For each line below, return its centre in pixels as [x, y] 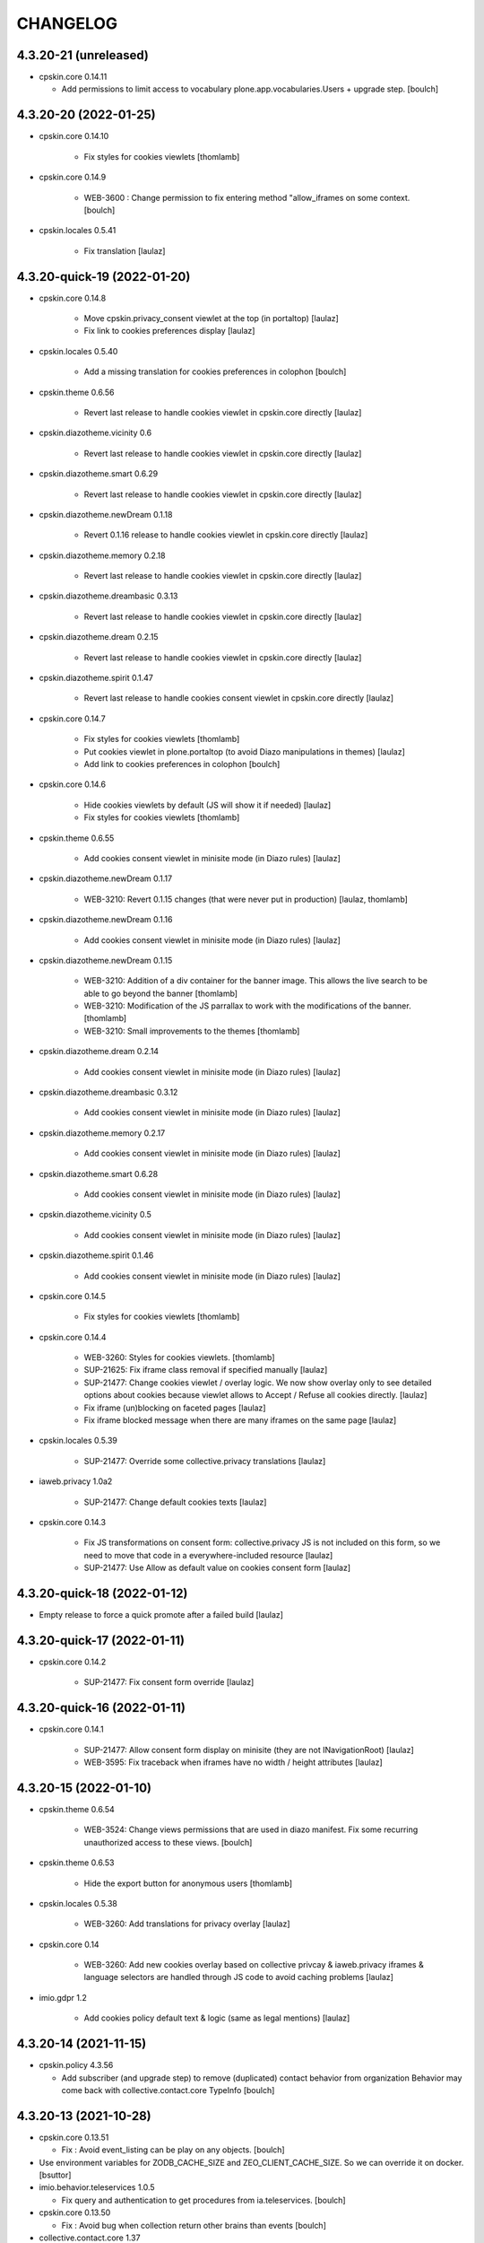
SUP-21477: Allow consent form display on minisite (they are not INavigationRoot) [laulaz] [249, 1750]
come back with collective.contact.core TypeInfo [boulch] [168, 2090]
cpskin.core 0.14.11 [73, 77]
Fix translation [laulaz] [125, 250]
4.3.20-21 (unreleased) [83, 55]
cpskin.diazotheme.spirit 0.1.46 [96, 1255]
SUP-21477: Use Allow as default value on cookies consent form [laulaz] [217, 1568]
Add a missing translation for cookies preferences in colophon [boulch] [215, 371]
